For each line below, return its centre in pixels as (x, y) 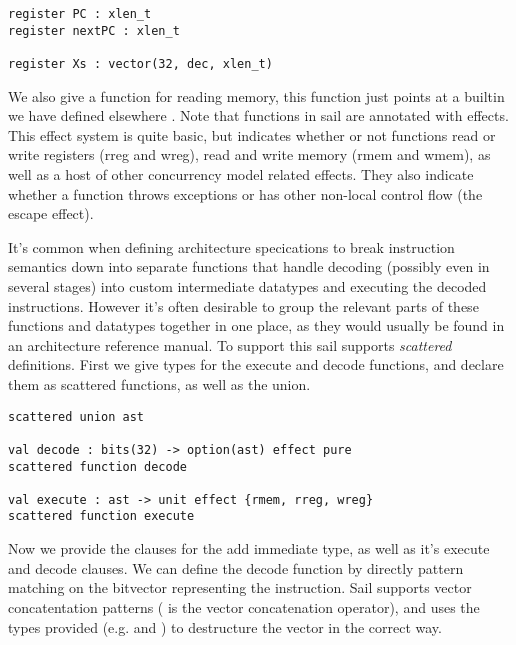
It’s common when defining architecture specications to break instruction (231, 246)
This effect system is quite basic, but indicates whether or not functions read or (252, 134)
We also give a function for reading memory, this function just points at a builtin (256, 95)
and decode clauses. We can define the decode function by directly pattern (236, 567)
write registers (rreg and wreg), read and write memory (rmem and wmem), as (249, 154)
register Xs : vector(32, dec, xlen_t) (140, 63)
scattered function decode (97, 466)
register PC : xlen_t (80, 14)
